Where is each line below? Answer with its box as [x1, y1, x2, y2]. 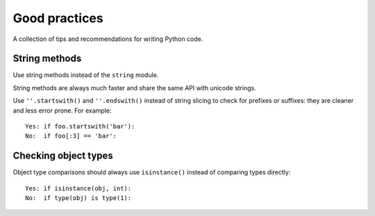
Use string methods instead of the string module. [12, 71, 159, 79]
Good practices [12, 10, 103, 26]
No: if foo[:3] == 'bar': [25, 132, 117, 140]
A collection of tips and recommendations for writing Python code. [12, 35, 203, 43]
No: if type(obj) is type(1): [25, 194, 132, 202]
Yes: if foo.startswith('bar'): [25, 122, 135, 131]
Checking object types [12, 150, 114, 162]
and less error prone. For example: [12, 106, 112, 115]
